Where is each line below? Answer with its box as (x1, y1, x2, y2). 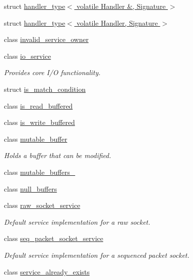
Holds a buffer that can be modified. (4, 150, 112, 160)
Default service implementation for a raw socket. (4, 216, 151, 227)
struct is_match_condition (4, 83, 86, 94)
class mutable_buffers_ (4, 166, 76, 177)
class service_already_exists (4, 266, 90, 277)
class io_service (4, 50, 51, 61)
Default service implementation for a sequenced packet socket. (4, 249, 190, 260)
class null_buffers (4, 183, 57, 194)
